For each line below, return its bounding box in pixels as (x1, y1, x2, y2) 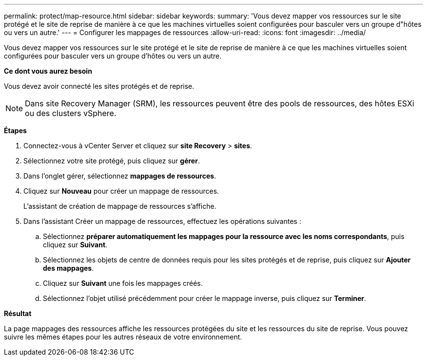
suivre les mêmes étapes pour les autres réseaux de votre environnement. (4, 333, 242, 341)
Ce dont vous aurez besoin (4, 67, 92, 75)
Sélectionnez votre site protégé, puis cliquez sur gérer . (23, 157, 200, 165)
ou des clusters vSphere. (25, 108, 116, 118)
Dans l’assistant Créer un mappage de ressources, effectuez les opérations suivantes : (23, 217, 301, 225)
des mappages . (43, 264, 94, 272)
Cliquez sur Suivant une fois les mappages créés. (43, 279, 203, 287)
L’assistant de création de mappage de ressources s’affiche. (23, 202, 216, 210)
